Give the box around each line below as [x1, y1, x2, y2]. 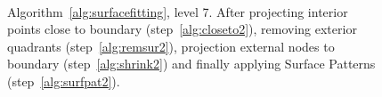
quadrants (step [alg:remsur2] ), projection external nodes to [7, 36, 335, 55]
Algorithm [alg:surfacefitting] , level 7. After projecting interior [7, 2, 348, 20]
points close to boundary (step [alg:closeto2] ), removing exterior [7, 20, 357, 38]
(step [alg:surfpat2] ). [7, 71, 120, 90]
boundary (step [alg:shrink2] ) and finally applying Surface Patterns [7, 54, 376, 73]
